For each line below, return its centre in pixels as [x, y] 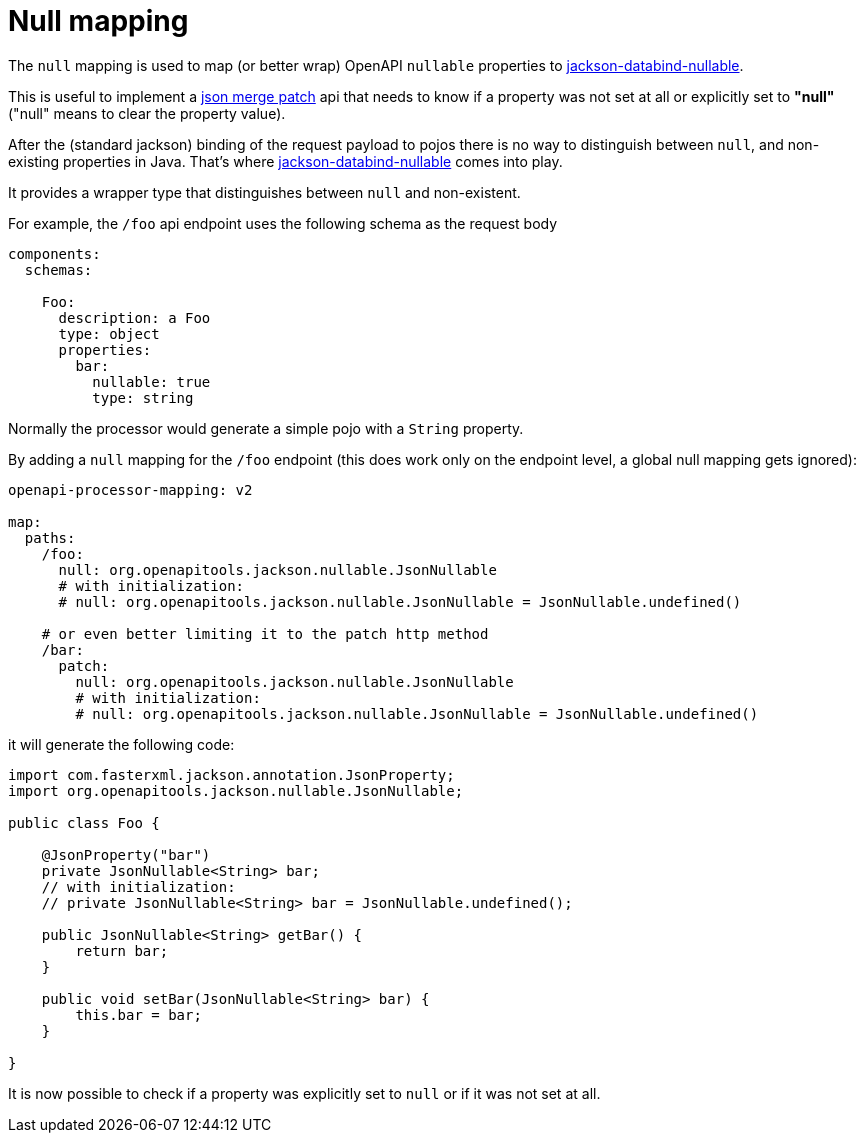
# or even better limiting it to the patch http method [265, 633]
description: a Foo [134, 317]
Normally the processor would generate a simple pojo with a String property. [266, 428]
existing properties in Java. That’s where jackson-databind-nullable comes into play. [285, 161]
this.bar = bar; [138, 1014]
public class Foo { [84, 822]
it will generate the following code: [121, 744]
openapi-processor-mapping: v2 [130, 489]
